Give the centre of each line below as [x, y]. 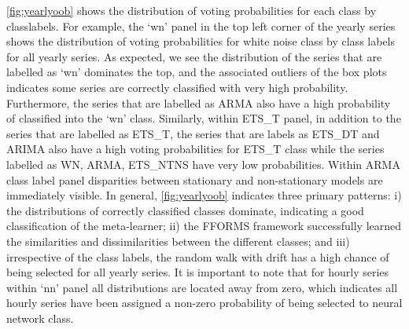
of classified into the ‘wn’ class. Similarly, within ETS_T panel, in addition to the [204, 118]
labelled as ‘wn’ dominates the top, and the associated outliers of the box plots [197, 72]
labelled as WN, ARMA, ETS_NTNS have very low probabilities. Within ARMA [203, 164]
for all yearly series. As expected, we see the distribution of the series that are [194, 56]
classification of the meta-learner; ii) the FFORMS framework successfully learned [204, 226]
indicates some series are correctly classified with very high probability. [177, 87]
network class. [40, 318]
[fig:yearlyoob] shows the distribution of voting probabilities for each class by [192, 10]
